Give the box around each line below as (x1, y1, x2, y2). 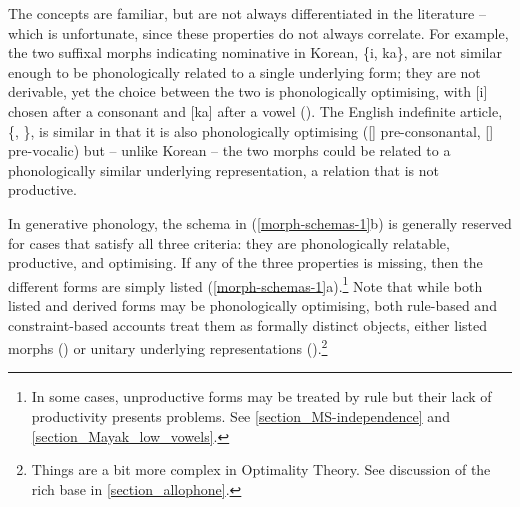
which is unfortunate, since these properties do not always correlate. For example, (8, 22, 509, 43)
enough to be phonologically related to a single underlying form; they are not (8, 61, 481, 82)
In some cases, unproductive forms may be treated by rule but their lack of (31, 386, 492, 407)
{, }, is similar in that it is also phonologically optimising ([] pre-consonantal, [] (8, 120, 494, 141)
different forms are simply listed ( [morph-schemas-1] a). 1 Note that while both (8, 272, 483, 296)
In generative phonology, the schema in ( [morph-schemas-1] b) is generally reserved (8, 212, 512, 233)
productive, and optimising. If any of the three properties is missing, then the (8, 252, 483, 273)
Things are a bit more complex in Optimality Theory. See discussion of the (31, 459, 491, 480)
